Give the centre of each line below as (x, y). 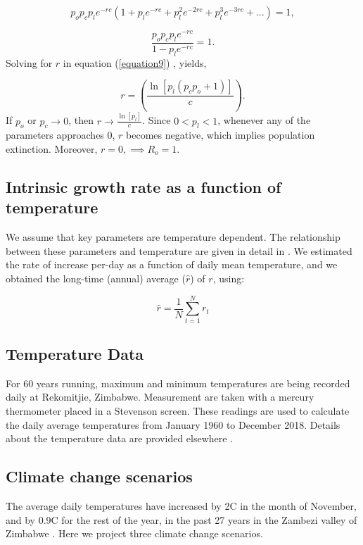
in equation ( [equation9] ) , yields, (135, 62)
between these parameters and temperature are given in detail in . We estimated (179, 250)
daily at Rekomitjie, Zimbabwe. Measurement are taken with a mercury (160, 397)
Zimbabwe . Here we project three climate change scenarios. (134, 533)
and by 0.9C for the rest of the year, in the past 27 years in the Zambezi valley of (181, 519)
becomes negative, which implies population (221, 135)
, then (81, 120)
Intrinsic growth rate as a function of (144, 186)
